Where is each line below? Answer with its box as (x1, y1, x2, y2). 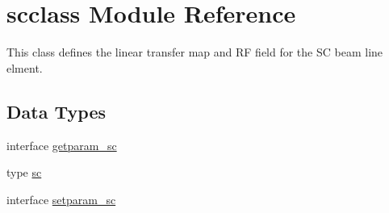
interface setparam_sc (6, 190, 116, 207)
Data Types (6, 98, 106, 123)
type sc (6, 164, 42, 181)
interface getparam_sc (6, 136, 117, 153)
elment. (6, 59, 43, 76)
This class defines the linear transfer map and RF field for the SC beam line (6, 44, 383, 61)
